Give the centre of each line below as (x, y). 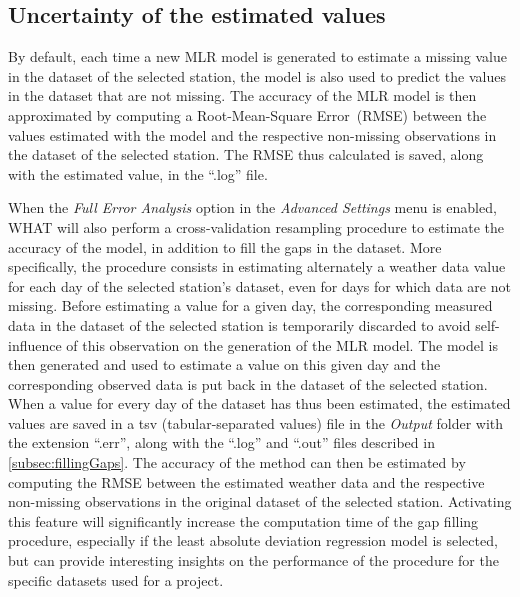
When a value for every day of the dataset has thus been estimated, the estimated (259, 403)
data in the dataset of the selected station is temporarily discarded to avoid (239, 324)
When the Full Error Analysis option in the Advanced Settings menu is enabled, (252, 207)
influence (35, 344)
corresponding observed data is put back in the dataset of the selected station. (248, 383)
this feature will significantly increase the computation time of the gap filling (243, 520)
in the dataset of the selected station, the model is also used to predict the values (257, 75)
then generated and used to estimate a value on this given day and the (224, 364)
